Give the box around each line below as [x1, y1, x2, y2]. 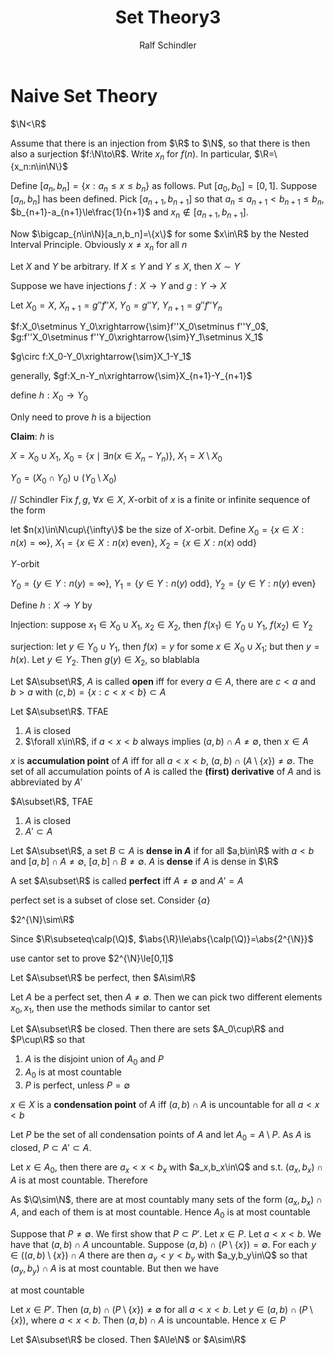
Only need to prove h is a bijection [10, 411, 152, 423]
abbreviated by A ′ [10, 776, 83, 788]
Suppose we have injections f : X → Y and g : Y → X [10, 279, 227, 291]
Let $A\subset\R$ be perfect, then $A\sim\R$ [10, 971, 197, 983]
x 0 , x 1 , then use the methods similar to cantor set [10, 1001, 211, 1016]
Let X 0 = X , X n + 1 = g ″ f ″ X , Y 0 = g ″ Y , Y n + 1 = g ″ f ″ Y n [10, 299, 223, 313]
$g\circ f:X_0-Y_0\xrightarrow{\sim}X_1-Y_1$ [10, 351, 192, 363]
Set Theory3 [114, 6, 222, 29]
